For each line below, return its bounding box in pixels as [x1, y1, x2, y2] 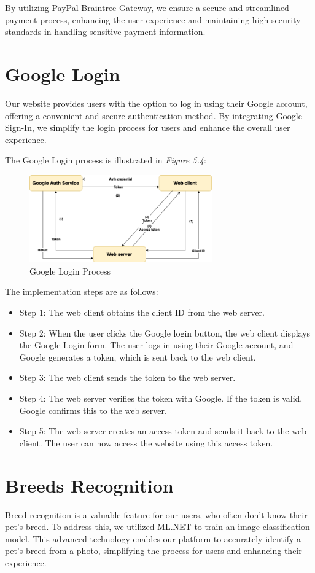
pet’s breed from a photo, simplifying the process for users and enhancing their [5, 544, 302, 557]
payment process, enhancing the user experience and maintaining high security [5, 13, 301, 26]
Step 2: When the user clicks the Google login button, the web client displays [19, 326, 311, 339]
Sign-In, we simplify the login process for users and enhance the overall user [5, 121, 290, 134]
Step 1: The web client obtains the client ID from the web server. [19, 306, 265, 319]
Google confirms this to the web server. [19, 403, 167, 416]
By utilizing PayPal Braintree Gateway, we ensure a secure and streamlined [5, 1, 289, 14]
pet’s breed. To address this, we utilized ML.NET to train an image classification [5, 520, 310, 533]
